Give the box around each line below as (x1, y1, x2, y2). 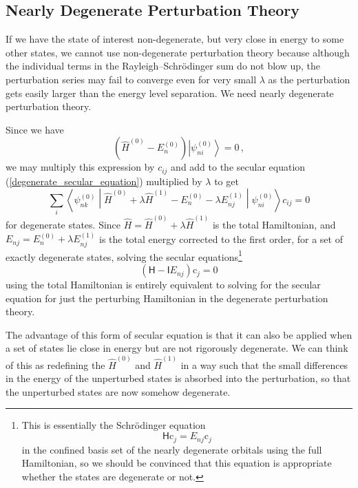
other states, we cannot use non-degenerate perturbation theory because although (6, 45, 350, 59)
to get (214, 173, 239, 188)
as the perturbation (268, 72, 350, 86)
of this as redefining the (6, 357, 105, 372)
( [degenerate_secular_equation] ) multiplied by (6, 173, 202, 188)
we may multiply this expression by (6, 160, 155, 174)
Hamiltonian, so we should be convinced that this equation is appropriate (21, 456, 332, 470)
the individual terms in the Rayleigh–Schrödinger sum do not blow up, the (6, 59, 321, 73)
